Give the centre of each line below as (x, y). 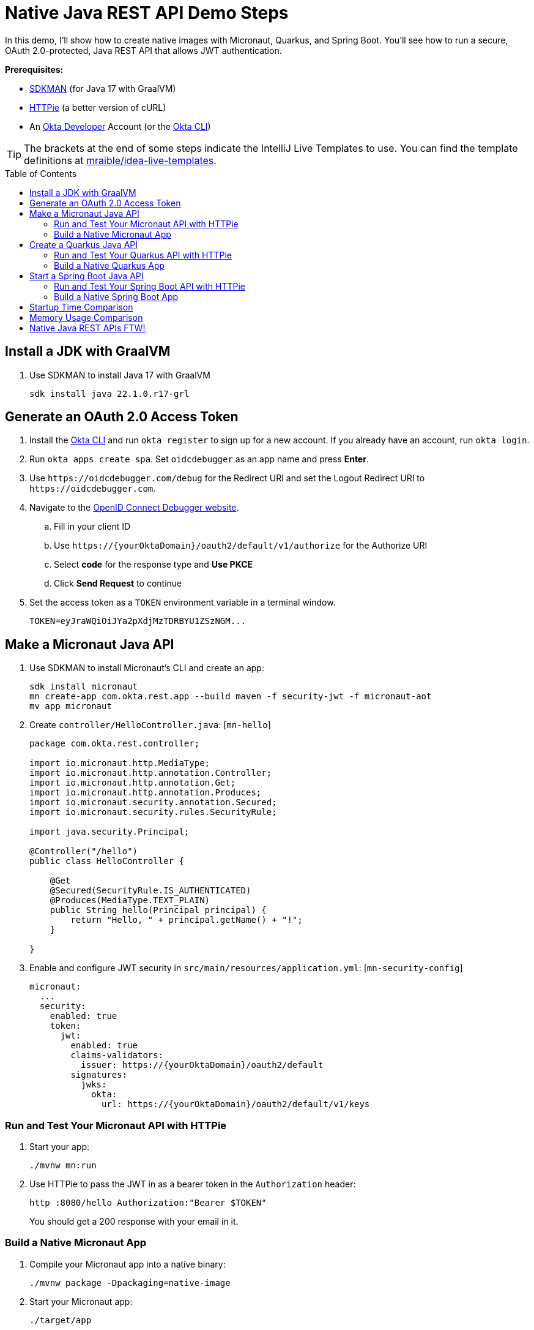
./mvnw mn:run (63, 1166)
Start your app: (60, 1147)
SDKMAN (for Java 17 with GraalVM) (103, 88)
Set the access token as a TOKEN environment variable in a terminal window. (183, 603)
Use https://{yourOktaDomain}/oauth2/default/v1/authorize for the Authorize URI (241, 546)
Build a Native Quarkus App (109, 265)
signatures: (99, 1075)
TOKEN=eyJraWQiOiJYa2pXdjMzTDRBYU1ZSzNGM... (138, 621)
